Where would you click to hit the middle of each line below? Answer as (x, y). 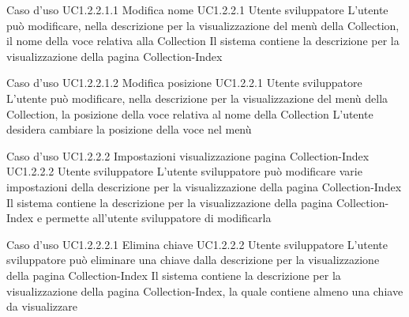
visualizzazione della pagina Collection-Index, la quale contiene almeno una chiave (205, 291)
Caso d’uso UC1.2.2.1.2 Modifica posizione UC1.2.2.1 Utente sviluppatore (184, 83)
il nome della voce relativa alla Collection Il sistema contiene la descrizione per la (203, 41)
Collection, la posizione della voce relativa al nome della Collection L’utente (190, 113)
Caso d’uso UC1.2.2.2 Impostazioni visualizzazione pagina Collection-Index (188, 155)
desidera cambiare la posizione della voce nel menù (129, 129)
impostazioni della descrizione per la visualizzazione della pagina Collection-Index (204, 186)
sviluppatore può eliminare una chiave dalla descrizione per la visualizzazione (193, 260)
